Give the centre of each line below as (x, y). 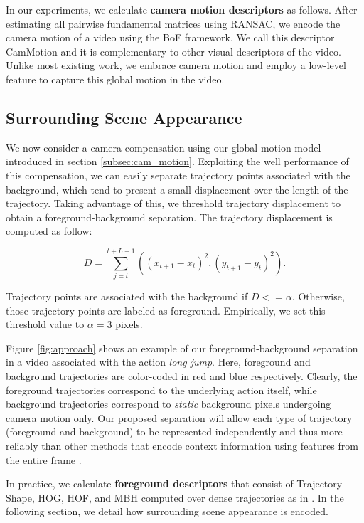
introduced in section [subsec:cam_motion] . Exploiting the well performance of (177, 161)
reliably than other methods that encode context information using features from (182, 445)
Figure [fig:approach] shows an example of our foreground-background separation (182, 348)
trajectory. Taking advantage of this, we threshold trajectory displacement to (173, 203)
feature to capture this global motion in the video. (115, 79)
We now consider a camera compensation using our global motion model (164, 147)
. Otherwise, (318, 296)
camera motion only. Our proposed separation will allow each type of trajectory (179, 417)
